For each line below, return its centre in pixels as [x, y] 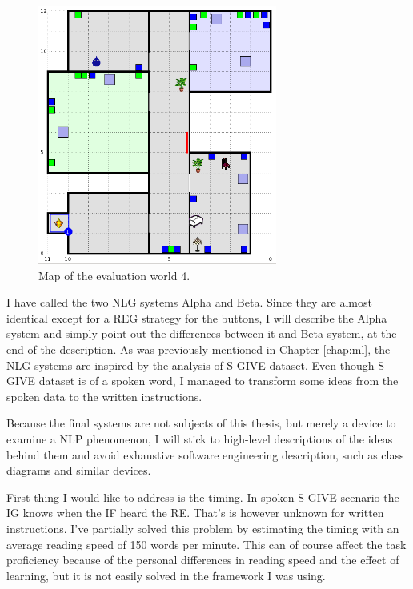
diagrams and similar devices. [79, 470]
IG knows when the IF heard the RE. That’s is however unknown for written [195, 513]
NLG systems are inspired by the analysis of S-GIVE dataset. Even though [190, 365]
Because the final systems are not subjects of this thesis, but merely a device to [201, 423]
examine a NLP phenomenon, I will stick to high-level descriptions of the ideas [200, 439]
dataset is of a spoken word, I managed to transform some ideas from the [219, 381]
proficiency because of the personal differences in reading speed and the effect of [203, 560]
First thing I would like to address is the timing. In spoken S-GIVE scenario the [203, 497]
